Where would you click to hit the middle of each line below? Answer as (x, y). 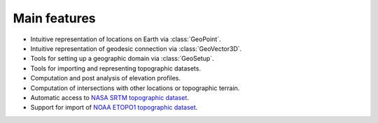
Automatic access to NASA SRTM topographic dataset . (110, 97)
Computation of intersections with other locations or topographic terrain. (135, 88)
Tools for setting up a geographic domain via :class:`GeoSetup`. (122, 59)
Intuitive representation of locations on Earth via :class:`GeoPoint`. (126, 39)
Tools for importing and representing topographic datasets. (115, 68)
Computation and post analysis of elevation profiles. (106, 78)
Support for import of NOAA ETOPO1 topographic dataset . (114, 108)
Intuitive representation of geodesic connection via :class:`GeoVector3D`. (136, 48)
